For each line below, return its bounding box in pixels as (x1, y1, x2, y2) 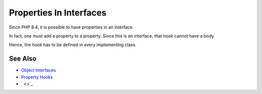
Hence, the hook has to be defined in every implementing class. (9, 42, 137, 48)
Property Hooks (21, 74, 53, 80)
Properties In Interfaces (9, 7, 107, 18)
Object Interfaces (21, 67, 56, 73)
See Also (9, 55, 36, 63)
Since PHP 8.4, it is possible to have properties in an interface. (9, 24, 134, 30)
